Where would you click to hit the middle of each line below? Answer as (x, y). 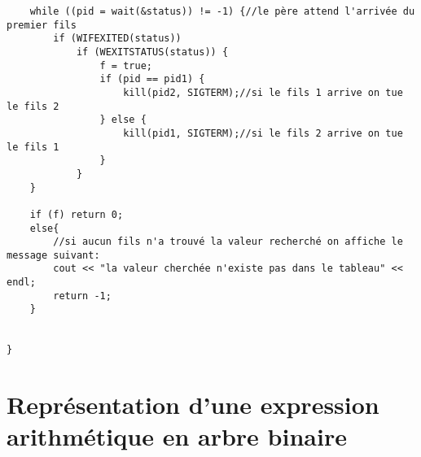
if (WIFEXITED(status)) (117, 39)
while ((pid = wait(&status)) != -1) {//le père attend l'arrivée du (222, 11)
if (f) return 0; (77, 214)
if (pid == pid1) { (152, 79)
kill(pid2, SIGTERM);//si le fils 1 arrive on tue (263, 92)
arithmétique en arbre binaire (177, 436)
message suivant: (53, 255)
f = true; (126, 65)
